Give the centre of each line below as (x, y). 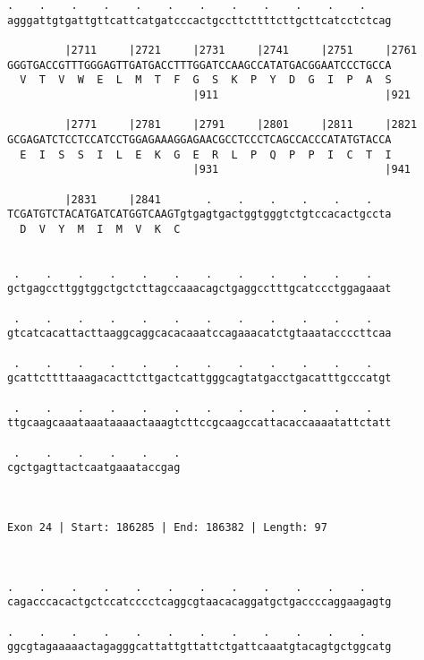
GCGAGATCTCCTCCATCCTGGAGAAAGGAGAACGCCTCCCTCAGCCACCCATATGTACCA (199, 139)
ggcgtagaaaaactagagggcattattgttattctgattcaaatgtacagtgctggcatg (199, 647)
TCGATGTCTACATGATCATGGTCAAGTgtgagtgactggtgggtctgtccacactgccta (199, 214)
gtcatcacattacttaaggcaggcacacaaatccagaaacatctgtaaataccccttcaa (199, 334)
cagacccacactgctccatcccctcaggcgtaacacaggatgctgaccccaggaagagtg (199, 602)
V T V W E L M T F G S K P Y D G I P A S (206, 80)
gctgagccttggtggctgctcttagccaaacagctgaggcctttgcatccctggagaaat (199, 289)
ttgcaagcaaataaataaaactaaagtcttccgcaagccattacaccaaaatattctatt (199, 423)
